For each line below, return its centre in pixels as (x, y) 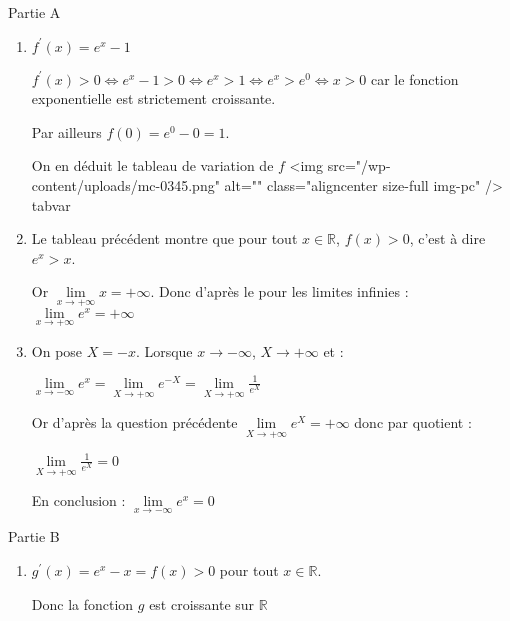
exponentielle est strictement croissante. (153, 98)
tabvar (51, 204)
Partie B (34, 536)
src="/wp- (359, 165)
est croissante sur (202, 603)
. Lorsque (164, 350)
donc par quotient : (413, 422)
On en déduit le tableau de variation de (152, 165)
